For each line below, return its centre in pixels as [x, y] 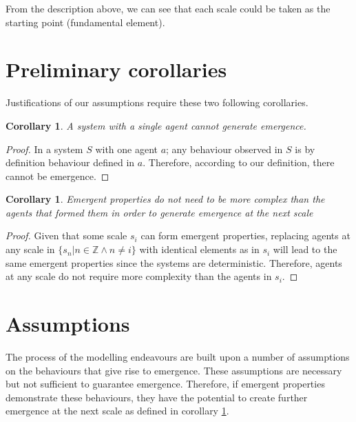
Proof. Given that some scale [66, 235]
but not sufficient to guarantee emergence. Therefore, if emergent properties [165, 384]
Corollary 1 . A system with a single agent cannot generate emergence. [156, 125]
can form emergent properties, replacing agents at [245, 235]
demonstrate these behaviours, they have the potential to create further [157, 397]
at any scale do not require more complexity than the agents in [139, 276]
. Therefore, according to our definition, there [239, 162]
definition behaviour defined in [70, 162]
